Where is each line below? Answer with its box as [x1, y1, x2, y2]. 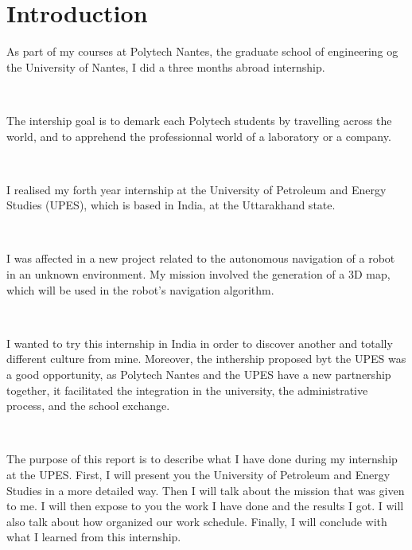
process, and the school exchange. [6, 397, 170, 414]
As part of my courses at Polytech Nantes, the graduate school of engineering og [6, 43, 398, 60]
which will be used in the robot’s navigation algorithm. [6, 281, 274, 298]
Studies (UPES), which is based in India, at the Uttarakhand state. [6, 197, 336, 213]
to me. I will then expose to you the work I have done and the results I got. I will [6, 497, 404, 514]
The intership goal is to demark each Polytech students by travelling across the [6, 111, 392, 128]
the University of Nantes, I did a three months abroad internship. [6, 58, 325, 75]
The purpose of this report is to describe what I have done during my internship [6, 451, 398, 467]
